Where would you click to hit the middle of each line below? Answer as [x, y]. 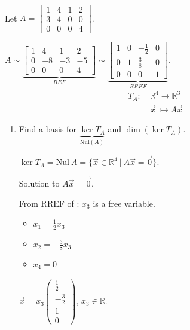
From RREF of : [49, 203]
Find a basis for [47, 129]
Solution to [39, 183]
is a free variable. [124, 203]
